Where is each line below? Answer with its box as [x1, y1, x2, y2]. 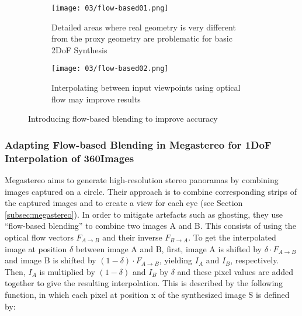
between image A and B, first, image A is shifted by [75, 242, 262, 255]
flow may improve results [51, 92, 141, 105]
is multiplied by [39, 265, 95, 277]
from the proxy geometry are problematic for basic [51, 32, 232, 44]
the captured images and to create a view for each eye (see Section [5, 197, 243, 209]
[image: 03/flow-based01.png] [51, 4, 169, 12]
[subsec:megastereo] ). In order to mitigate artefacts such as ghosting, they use [5, 208, 283, 220]
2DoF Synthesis [51, 43, 107, 56]
